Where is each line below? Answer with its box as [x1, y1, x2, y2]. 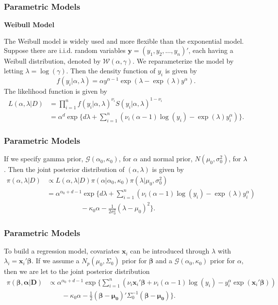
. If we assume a [32, 255, 80, 266]
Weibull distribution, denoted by [4, 56, 101, 66]
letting [4, 66, 23, 75]
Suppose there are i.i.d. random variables [4, 45, 126, 55]
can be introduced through [130, 246, 210, 256]
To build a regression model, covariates [4, 246, 120, 256]
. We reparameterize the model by [132, 56, 234, 66]
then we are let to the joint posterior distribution [4, 266, 150, 276]
